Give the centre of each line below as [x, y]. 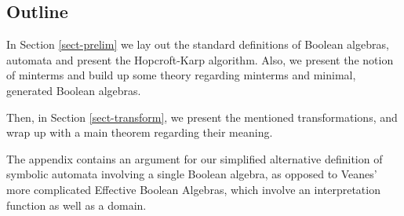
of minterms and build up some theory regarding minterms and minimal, [181, 75]
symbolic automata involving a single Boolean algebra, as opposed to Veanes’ [192, 174]
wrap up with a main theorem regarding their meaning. [140, 132]
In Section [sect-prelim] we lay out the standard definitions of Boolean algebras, [198, 44]
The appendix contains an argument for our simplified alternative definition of [195, 158]
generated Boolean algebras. [74, 90]
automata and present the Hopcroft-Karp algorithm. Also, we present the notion [200, 59]
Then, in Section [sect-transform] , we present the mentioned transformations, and [202, 117]
